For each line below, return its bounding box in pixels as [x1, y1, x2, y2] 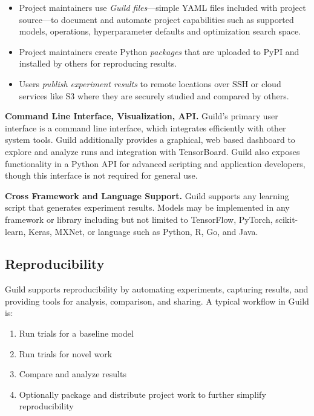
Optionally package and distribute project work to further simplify [19, 388, 266, 400]
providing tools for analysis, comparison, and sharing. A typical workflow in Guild [5, 294, 309, 307]
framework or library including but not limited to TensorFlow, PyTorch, [5, 213, 273, 225]
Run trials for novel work [19, 347, 113, 360]
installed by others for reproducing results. [19, 57, 177, 70]
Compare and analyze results [19, 368, 126, 380]
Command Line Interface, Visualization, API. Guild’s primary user [5, 110, 278, 122]
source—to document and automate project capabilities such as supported [19, 13, 294, 25]
